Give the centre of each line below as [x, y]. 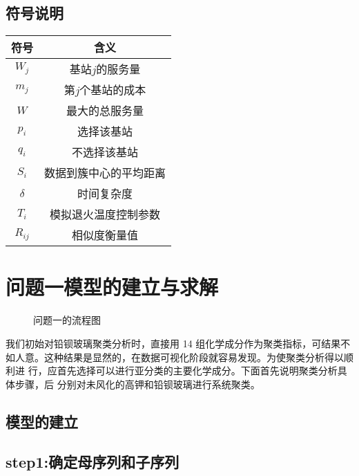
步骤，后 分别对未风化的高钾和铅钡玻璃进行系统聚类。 [137, 384]
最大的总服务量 [105, 111]
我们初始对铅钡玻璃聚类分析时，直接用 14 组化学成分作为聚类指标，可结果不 [178, 343]
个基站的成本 [113, 90]
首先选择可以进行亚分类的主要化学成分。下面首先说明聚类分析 [197, 370]
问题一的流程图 [67, 320]
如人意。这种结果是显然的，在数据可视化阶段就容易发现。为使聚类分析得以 [175, 357]
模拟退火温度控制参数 [105, 214]
